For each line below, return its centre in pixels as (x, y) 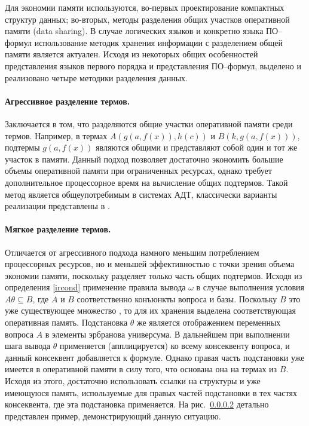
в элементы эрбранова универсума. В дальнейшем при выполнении (167, 334)
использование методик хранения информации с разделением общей (158, 42)
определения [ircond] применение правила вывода (95, 287)
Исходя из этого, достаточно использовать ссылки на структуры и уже (133, 381)
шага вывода (28, 346)
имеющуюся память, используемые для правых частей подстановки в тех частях (151, 392)
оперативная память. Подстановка (66, 322)
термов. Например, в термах (56, 135)
